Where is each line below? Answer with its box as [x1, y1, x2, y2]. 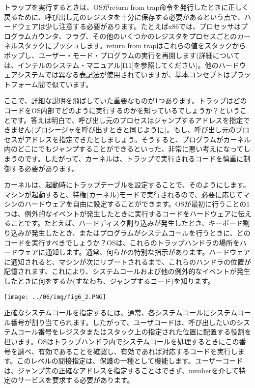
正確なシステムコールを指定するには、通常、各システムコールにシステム [4, 307, 237, 318]
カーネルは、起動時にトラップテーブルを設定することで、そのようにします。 [4, 179, 250, 190]
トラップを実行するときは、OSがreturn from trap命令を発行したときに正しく [4, 2, 249, 12]
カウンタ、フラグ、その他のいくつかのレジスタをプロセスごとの [31, 30, 237, 41]
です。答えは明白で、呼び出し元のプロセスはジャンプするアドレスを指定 [10, 115, 243, 125]
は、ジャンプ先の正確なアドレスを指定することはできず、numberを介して [4, 365, 239, 375]
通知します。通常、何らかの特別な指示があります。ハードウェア [45, 247, 251, 257]
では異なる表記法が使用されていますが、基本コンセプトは [45, 69, 230, 80]
